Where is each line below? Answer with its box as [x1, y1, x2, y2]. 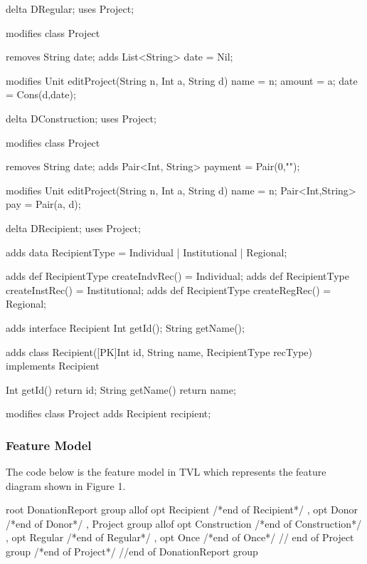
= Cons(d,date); [6, 87, 76, 102]
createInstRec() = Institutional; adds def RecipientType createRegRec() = [6, 282, 331, 297]
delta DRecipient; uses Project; [6, 220, 141, 235]
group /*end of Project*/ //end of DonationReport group [6, 544, 258, 559]
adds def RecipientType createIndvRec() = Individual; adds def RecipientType [6, 268, 350, 283]
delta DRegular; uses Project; [6, 1, 134, 16]
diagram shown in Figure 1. [6, 478, 126, 493]
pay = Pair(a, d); [6, 197, 81, 211]
